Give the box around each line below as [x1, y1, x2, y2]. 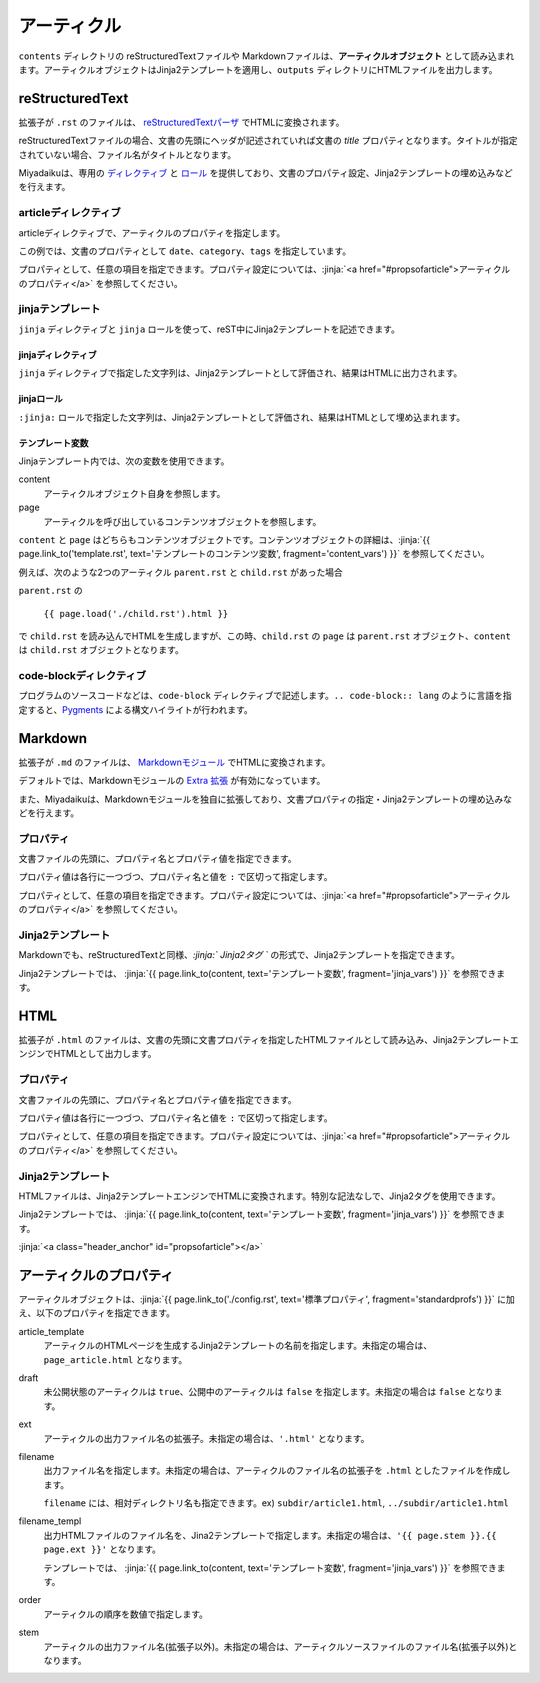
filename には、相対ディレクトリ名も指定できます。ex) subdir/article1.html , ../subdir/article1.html [43, 1497, 509, 1509]
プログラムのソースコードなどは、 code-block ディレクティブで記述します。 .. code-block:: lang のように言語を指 [18, 690, 512, 702]
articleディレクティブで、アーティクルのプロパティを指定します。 [18, 226, 286, 239]
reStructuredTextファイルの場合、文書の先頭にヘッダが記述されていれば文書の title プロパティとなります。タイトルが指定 [18, 135, 519, 147]
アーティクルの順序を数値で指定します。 [43, 1608, 209, 1620]
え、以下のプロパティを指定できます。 [18, 1307, 175, 1319]
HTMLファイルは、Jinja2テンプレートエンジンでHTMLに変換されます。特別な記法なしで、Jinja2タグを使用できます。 [18, 1190, 501, 1202]
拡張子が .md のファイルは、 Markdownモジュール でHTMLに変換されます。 [18, 756, 331, 768]
